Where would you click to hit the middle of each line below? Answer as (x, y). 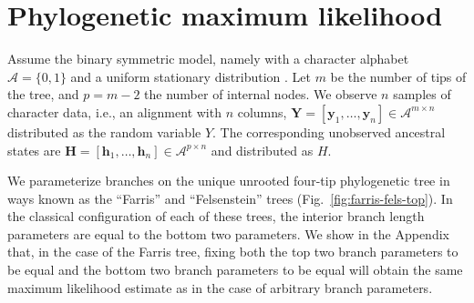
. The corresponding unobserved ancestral (329, 131)
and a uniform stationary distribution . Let (191, 76)
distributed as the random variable (104, 131)
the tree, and (43, 94)
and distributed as (262, 150)
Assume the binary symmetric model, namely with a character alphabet (208, 59)
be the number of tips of (398, 76)
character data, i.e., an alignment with (114, 111)
